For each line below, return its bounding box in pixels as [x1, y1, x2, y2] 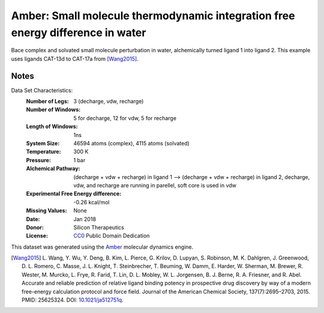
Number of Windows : [26, 106, 81, 114]
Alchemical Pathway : [26, 165, 80, 172]
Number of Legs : [26, 98, 69, 105]
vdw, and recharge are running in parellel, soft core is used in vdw [73, 181, 237, 189]
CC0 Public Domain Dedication [73, 232, 150, 240]
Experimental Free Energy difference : [26, 190, 122, 198]
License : [26, 232, 48, 240]
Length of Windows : [26, 123, 78, 130]
